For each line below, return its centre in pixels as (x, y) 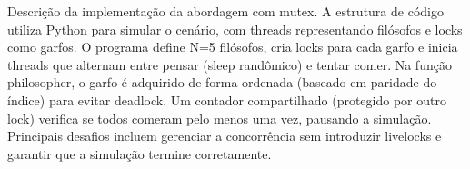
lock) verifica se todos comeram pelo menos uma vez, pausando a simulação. (220, 118)
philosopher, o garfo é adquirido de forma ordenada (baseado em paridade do (222, 82)
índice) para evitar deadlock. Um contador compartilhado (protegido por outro (227, 99)
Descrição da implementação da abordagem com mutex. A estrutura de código (225, 11)
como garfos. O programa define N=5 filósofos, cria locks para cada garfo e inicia (233, 47)
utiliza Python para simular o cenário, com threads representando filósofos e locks (235, 29)
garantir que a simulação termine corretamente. (140, 153)
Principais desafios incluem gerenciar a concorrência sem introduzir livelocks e (225, 136)
